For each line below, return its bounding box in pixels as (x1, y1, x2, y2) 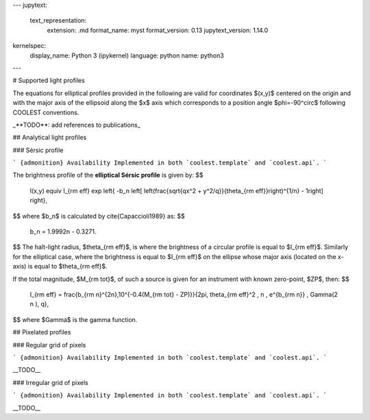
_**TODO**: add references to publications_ (12, 121, 140, 129)
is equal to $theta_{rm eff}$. (27, 262, 108, 271)
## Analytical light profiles (12, 134, 87, 142)
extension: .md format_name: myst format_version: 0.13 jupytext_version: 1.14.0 (47, 26, 269, 34)
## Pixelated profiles (12, 328, 71, 336)
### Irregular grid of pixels (12, 378, 88, 386)
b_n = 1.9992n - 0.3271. (29, 227, 97, 236)
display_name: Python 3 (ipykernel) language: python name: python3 (29, 51, 224, 60)
